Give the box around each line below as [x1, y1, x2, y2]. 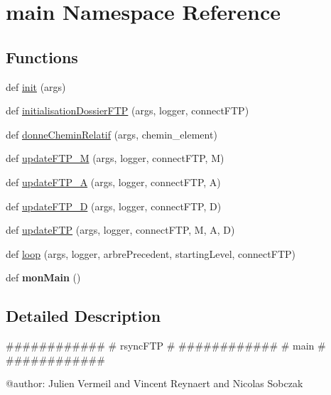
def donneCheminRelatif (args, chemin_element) [6, 126, 217, 141]
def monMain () [6, 270, 81, 285]
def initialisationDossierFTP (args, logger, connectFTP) [6, 103, 249, 118]
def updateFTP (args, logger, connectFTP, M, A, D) [6, 222, 235, 237]
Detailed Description [6, 305, 161, 327]
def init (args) [6, 79, 66, 94]
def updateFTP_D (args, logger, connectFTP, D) [6, 198, 222, 213]
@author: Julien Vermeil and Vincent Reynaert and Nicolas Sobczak [6, 376, 303, 391]
